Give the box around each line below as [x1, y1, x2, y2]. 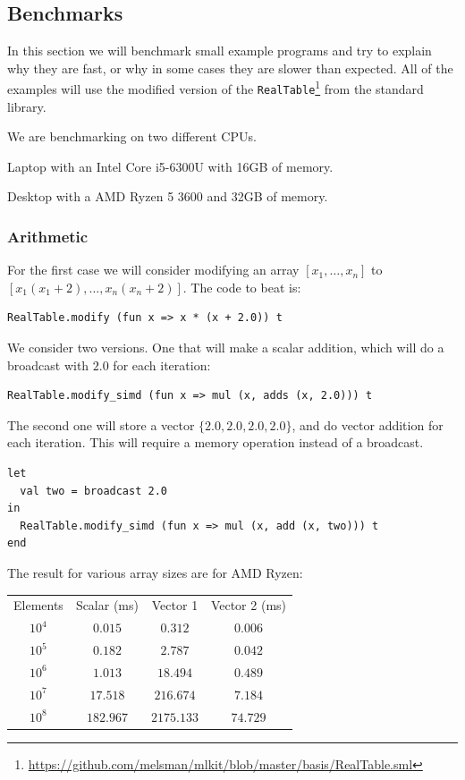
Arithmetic [7, 225, 89, 247]
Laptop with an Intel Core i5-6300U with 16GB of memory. [7, 157, 334, 175]
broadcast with [7, 355, 89, 374]
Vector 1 [151, 596, 199, 615]
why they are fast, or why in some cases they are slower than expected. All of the [7, 58, 453, 77]
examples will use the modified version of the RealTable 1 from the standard [7, 77, 424, 98]
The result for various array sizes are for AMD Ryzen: [7, 564, 303, 582]
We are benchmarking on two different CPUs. [7, 127, 257, 146]
